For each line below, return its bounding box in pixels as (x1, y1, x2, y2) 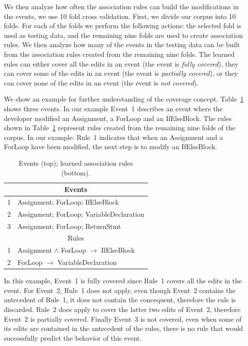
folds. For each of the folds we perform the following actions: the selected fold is (4, 20, 242, 31)
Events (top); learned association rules (18, 157, 133, 168)
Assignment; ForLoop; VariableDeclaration (18, 208, 144, 219)
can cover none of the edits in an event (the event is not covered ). (4, 77, 199, 87)
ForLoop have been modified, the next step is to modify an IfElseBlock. (4, 141, 217, 152)
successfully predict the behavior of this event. (4, 332, 142, 343)
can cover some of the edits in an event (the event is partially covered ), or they (4, 68, 238, 78)
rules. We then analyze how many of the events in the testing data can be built (4, 39, 240, 50)
